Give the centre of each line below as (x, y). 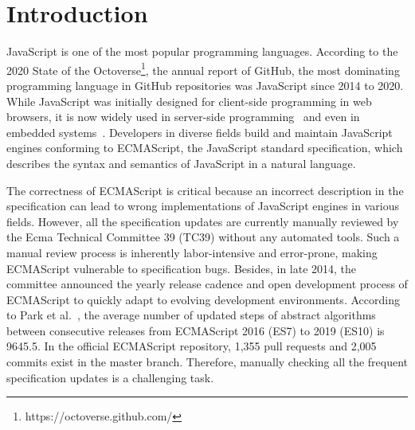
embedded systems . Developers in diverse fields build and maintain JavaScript (200, 132)
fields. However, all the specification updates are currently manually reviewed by (203, 221)
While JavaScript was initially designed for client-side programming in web (189, 101)
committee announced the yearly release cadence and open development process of (207, 284)
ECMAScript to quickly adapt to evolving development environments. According (203, 299)
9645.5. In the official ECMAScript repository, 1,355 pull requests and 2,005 (192, 346)
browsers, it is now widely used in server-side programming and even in (183, 117)
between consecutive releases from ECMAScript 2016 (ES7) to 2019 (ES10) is (196, 330)
